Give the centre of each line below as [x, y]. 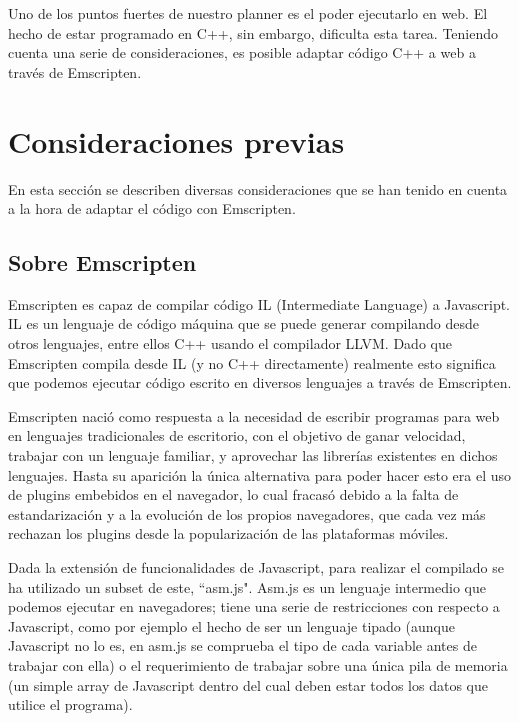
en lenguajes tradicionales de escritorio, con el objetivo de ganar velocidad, [237, 435]
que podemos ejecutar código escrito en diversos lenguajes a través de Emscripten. [260, 382]
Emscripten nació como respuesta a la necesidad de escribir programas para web [254, 415]
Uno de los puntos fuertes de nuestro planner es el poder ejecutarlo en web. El [248, 13]
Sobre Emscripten [102, 262]
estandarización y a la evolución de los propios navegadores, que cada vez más [247, 513]
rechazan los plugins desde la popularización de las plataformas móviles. [228, 533]
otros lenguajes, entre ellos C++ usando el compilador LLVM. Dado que [230, 343]
